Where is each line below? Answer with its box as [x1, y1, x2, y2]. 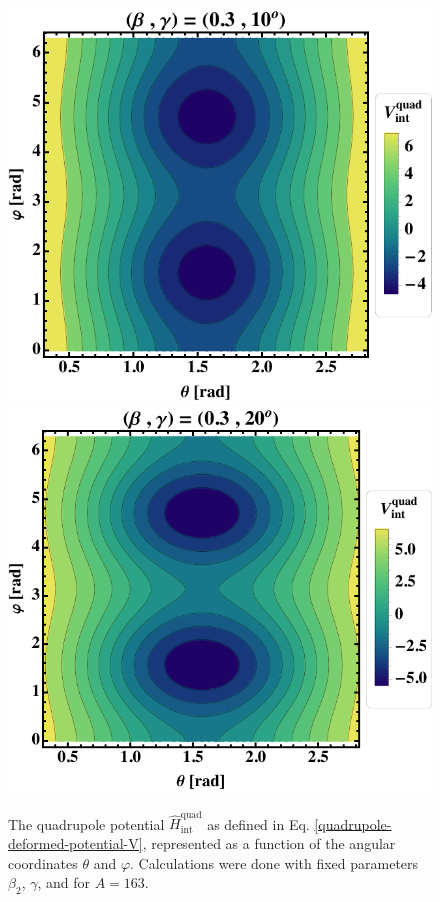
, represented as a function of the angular [142, 832, 396, 853]
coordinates [8, 852, 78, 873]
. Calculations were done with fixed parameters [130, 852, 419, 873]
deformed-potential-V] [8, 832, 143, 853]
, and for [37, 872, 91, 893]
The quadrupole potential [8, 813, 165, 834]
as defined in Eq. [207, 813, 310, 834]
